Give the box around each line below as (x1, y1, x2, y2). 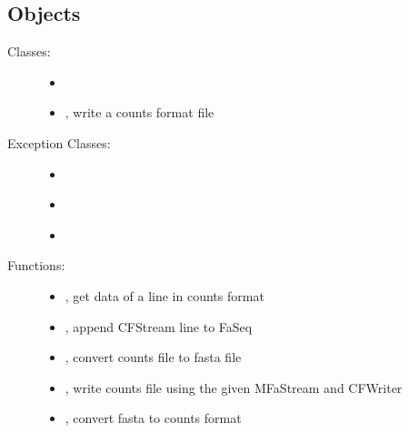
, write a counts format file (65, 103, 214, 122)
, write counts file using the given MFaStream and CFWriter (65, 378, 403, 397)
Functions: (7, 256, 65, 275)
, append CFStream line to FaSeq (65, 317, 253, 336)
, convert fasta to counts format (65, 408, 242, 428)
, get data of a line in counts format (65, 286, 264, 305)
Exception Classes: (7, 133, 111, 152)
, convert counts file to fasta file (65, 347, 242, 367)
